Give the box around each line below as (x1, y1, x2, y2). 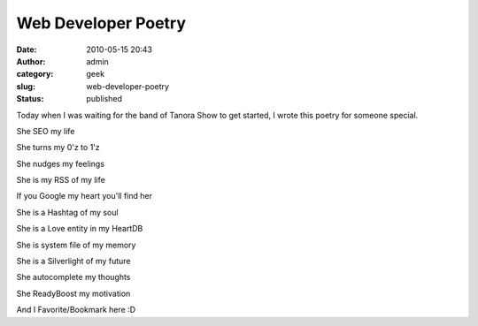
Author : (16, 56, 46, 66)
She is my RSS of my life (16, 175, 105, 186)
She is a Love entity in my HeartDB (16, 224, 143, 234)
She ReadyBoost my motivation (16, 288, 131, 299)
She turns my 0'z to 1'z (16, 142, 101, 153)
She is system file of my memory (16, 239, 136, 250)
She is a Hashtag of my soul (16, 207, 119, 217)
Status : (16, 94, 44, 104)
